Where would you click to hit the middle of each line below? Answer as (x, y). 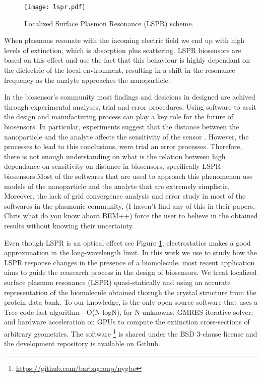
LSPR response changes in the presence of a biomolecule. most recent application (129, 262)
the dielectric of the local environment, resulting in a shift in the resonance (120, 70)
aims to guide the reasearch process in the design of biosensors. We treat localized (130, 272)
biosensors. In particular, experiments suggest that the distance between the (122, 126)
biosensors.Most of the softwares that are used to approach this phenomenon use (128, 176)
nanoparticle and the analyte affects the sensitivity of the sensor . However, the (126, 136)
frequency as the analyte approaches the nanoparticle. (87, 80)
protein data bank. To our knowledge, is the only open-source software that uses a (131, 302)
